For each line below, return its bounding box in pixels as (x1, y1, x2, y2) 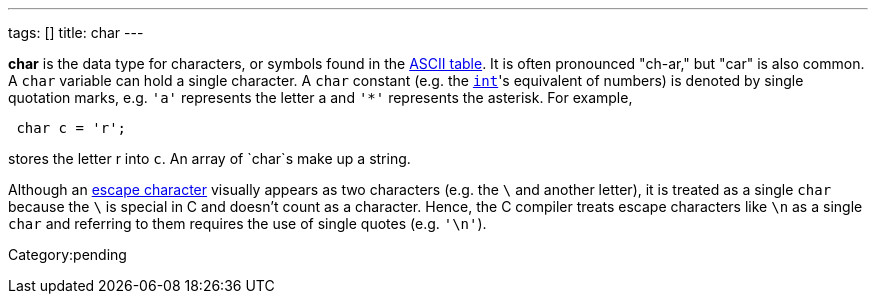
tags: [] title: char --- (8, 24, 144, 41)
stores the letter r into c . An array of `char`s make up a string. (8, 150, 411, 167)
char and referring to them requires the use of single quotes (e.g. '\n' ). (8, 215, 487, 232)
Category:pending (8, 246, 127, 263)
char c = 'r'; (16, 120, 127, 136)
